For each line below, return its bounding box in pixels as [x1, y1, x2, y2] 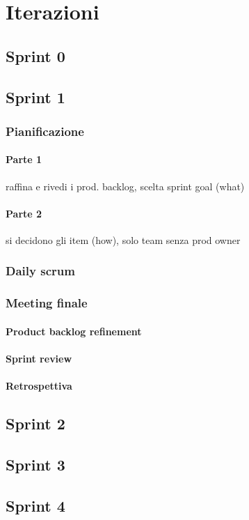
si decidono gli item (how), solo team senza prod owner [6, 232, 241, 247]
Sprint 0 [6, 45, 65, 66]
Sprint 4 [6, 494, 65, 516]
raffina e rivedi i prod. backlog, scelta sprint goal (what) [6, 178, 245, 193]
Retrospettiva [6, 378, 72, 393]
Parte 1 [6, 152, 42, 167]
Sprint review [6, 351, 72, 366]
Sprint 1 [6, 86, 65, 107]
